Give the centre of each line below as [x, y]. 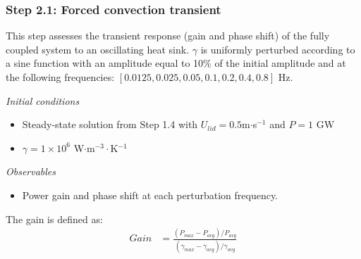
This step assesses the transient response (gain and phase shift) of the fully [168, 36]
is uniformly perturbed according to [278, 49]
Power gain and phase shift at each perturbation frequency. [150, 195]
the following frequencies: [60, 77]
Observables [31, 171]
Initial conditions [43, 100]
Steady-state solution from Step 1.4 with [110, 124]
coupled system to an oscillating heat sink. [98, 49]
